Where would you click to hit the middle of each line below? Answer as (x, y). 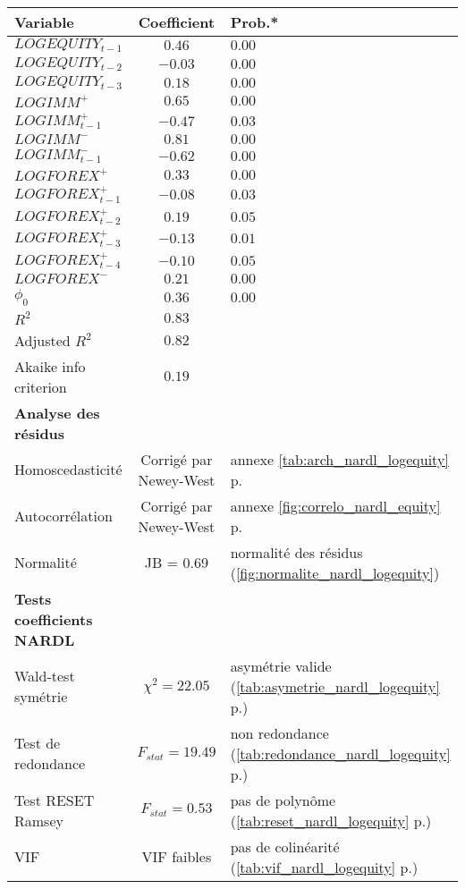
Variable (44, 22)
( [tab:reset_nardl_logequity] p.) (331, 820)
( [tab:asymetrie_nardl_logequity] (335, 686)
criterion (41, 386)
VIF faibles (177, 857)
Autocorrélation (63, 516)
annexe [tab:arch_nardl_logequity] (339, 459)
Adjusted (42, 340)
